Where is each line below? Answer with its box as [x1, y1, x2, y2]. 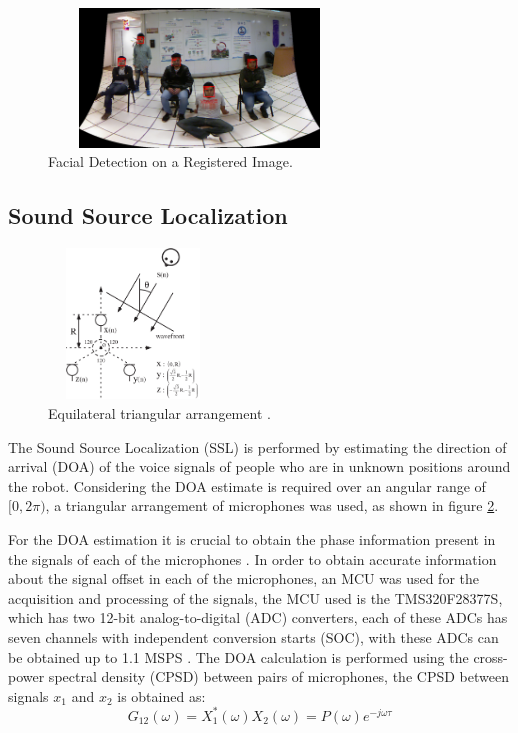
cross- [473, 646, 508, 667]
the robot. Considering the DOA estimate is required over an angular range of [8, 475, 486, 496]
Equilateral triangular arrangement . [48, 402, 271, 423]
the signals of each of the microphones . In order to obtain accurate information [8, 548, 497, 569]
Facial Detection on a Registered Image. [48, 151, 293, 172]
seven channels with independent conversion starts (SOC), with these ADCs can [8, 626, 499, 647]
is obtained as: [117, 685, 206, 706]
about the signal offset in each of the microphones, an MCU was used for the [8, 568, 479, 589]
